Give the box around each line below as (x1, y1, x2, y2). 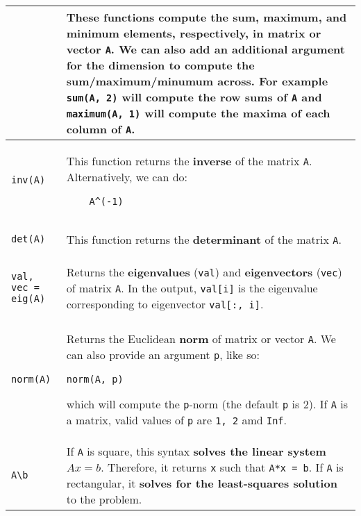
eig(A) (11, 293, 46, 304)
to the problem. (66, 491, 142, 507)
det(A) (11, 233, 46, 244)
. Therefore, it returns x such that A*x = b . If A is (101, 459, 344, 475)
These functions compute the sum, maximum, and (66, 9, 347, 25)
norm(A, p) (66, 374, 124, 385)
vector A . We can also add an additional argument (66, 41, 345, 57)
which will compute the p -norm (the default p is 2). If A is (66, 396, 348, 412)
